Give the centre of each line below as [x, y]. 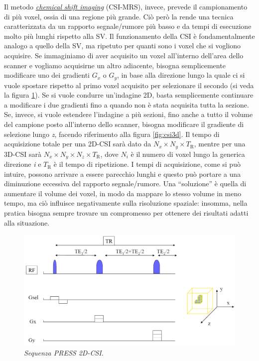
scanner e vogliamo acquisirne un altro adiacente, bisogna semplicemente [115, 65]
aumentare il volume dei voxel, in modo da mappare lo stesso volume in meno [123, 193]
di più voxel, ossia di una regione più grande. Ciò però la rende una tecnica [119, 16]
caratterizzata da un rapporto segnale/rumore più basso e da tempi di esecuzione [128, 26]
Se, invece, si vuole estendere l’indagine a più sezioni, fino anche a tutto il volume [129, 114]
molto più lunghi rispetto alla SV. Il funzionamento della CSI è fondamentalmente [129, 36]
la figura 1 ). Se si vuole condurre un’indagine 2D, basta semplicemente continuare [129, 95]
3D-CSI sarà [23, 154]
